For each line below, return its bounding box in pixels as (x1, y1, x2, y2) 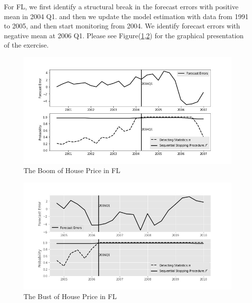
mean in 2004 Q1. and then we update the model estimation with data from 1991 (4, 11, 249, 21)
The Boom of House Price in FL (24, 165, 121, 176)
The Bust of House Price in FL (24, 291, 117, 301)
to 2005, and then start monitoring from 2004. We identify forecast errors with (4, 21, 240, 31)
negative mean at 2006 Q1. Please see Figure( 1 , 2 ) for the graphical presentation (4, 30, 244, 40)
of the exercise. (4, 40, 49, 50)
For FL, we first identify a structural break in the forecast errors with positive (4, 1, 239, 11)
